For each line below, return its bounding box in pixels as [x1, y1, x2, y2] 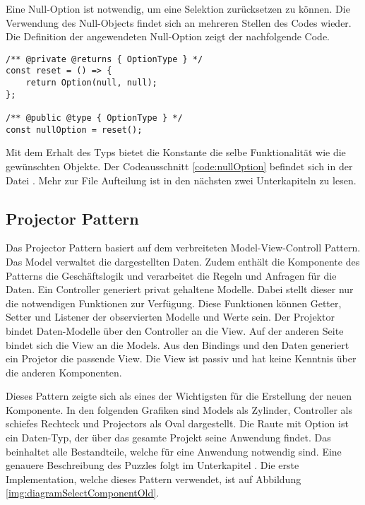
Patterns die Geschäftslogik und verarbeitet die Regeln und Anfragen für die [6, 268, 337, 283]
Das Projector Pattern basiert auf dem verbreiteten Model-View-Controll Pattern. [6, 240, 361, 255]
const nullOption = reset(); [6, 124, 143, 135]
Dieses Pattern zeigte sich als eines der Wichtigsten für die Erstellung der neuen [6, 388, 352, 403]
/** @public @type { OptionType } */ [6, 113, 183, 124]
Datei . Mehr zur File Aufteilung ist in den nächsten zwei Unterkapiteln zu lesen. [6, 172, 357, 187]
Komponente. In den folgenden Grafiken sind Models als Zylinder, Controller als [6, 402, 352, 417]
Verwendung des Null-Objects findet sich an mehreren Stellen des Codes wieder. [6, 15, 352, 30]
